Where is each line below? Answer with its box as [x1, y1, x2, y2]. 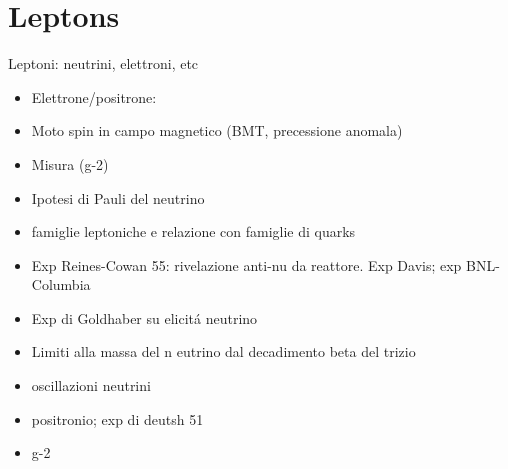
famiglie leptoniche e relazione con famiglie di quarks [31, 221, 356, 242]
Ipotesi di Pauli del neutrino [31, 187, 205, 208]
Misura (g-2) [31, 153, 109, 174]
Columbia [31, 274, 91, 295]
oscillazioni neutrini [31, 375, 151, 396]
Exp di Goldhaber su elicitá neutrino [31, 307, 258, 328]
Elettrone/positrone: [31, 86, 157, 107]
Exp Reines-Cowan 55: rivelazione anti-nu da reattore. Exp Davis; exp [31, 254, 462, 275]
